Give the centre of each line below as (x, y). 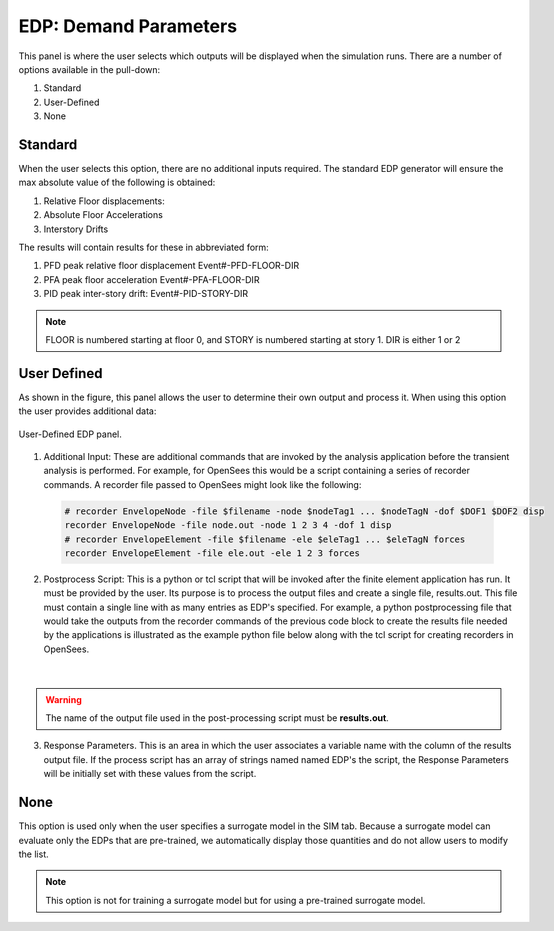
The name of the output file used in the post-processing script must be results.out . (217, 718)
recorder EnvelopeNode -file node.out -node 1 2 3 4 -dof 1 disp (228, 525)
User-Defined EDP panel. (70, 434)
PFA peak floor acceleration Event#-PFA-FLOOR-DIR (151, 279)
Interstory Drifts (76, 229)
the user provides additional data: (87, 411)
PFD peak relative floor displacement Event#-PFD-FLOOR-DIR (171, 266)
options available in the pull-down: (89, 69)
